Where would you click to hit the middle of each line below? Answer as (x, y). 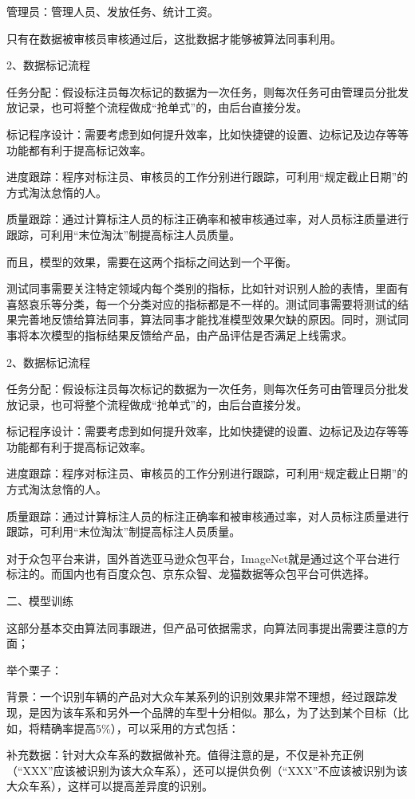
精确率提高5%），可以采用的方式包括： (139, 728)
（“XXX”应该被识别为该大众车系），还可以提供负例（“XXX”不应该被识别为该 (207, 770)
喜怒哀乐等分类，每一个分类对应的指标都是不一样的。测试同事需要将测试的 (202, 303)
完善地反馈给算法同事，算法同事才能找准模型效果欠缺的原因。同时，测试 (207, 319)
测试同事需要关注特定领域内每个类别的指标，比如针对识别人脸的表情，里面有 (207, 288)
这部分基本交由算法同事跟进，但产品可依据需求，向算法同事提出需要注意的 (202, 627)
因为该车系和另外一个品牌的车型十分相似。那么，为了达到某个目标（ (218, 712)
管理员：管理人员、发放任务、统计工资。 (113, 11)
